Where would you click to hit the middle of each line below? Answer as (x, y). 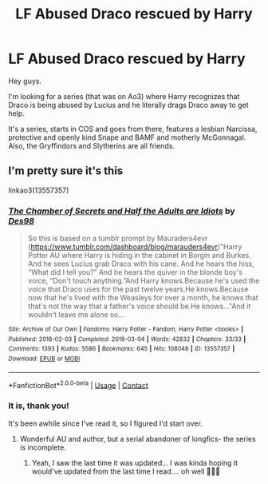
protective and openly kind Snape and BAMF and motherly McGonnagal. (127, 137)
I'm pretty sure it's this (66, 171)
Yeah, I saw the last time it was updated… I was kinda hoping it (134, 462)
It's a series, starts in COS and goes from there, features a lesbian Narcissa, (133, 129)
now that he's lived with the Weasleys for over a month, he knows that (143, 298)
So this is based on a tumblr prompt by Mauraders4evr (118, 238)
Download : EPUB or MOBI (44, 359)
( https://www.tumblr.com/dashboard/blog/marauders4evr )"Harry (135, 247)
